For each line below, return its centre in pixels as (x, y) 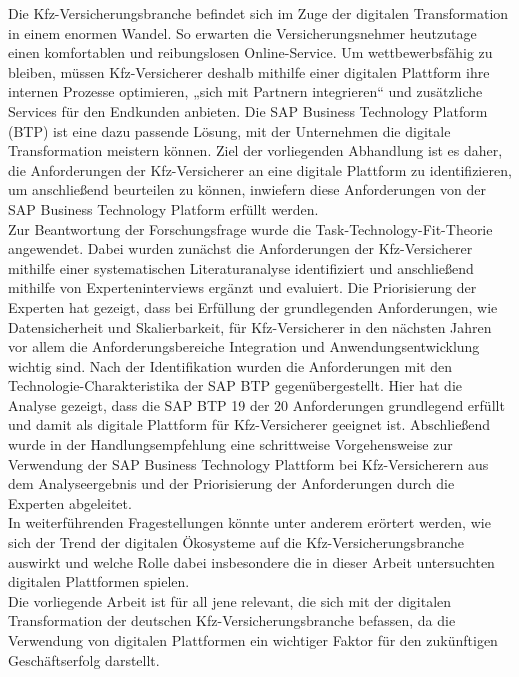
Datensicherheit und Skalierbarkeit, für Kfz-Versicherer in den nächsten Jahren (250, 326)
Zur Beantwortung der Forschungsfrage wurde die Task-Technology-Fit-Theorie (250, 228)
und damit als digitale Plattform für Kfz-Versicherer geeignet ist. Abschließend (249, 424)
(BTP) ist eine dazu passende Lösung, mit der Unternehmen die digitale (229, 130)
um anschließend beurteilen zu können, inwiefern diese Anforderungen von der (247, 189)
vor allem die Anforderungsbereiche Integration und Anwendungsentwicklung (244, 346)
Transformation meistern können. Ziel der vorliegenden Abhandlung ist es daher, (255, 150)
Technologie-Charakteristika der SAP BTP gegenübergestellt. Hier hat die (235, 385)
